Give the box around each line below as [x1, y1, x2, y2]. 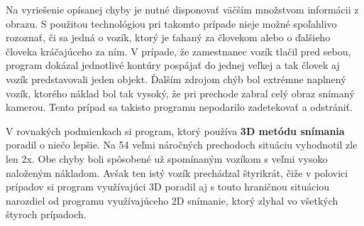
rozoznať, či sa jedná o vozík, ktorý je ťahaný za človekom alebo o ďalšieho [6, 30, 331, 45]
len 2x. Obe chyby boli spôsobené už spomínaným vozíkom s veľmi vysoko [6, 151, 328, 166]
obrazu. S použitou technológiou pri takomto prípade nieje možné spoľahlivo [6, 16, 337, 31]
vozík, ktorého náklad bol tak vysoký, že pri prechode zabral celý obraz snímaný [6, 85, 355, 100]
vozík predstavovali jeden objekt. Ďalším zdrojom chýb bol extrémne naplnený [6, 71, 346, 86]
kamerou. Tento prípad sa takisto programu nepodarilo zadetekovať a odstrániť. [6, 99, 353, 114]
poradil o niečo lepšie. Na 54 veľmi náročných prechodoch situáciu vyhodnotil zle [6, 137, 358, 152]
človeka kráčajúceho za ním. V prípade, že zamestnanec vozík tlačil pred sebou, [6, 43, 351, 58]
